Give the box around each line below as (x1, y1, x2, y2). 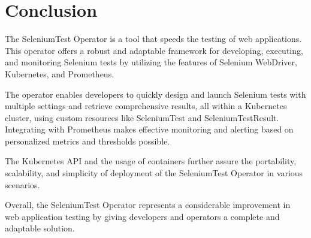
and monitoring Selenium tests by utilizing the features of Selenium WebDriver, (5, 56, 297, 68)
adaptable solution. (5, 222, 75, 234)
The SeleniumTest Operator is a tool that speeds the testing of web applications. (5, 32, 302, 45)
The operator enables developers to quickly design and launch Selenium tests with (5, 88, 306, 100)
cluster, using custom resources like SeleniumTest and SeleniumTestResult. (5, 111, 279, 123)
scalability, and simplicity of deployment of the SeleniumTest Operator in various (5, 167, 303, 179)
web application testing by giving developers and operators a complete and (5, 210, 280, 222)
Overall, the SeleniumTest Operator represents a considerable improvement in (5, 198, 291, 211)
